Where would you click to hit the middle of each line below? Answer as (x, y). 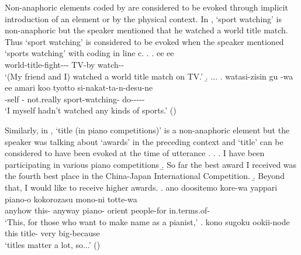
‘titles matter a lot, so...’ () (53, 244)
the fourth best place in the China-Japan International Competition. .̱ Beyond (145, 176)
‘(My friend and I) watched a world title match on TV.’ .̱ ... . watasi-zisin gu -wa (149, 76)
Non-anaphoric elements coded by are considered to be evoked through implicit (146, 7)
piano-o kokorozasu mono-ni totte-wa (71, 199)
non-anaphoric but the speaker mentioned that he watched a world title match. (146, 30)
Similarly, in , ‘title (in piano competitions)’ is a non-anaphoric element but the (147, 130)
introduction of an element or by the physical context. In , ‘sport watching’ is (143, 18)
